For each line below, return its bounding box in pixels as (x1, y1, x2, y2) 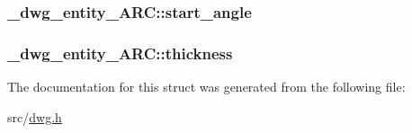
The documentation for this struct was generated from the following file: (7, 77, 406, 96)
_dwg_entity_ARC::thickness (7, 41, 233, 64)
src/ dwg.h (7, 107, 62, 126)
